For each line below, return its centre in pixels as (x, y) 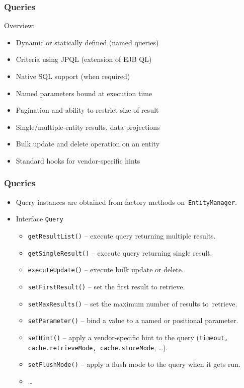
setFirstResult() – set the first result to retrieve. (106, 287)
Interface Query (39, 219)
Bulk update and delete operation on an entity (88, 144)
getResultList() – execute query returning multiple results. (122, 236)
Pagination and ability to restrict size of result (87, 110)
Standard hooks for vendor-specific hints (78, 160)
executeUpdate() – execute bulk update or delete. (106, 269)
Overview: (20, 25)
